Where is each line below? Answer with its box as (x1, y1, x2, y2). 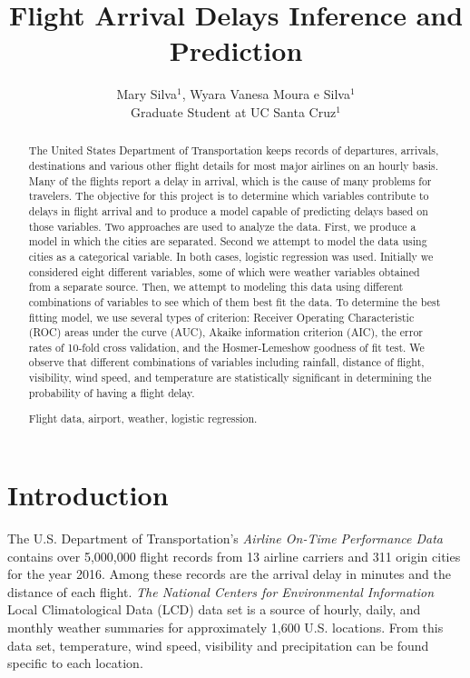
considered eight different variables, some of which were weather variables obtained (28, 264, 420, 279)
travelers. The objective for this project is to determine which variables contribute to (28, 188, 429, 204)
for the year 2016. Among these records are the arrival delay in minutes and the (7, 564, 451, 583)
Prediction (169, 32, 303, 69)
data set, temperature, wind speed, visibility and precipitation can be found (7, 635, 429, 654)
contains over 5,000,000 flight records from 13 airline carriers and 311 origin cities (7, 546, 461, 565)
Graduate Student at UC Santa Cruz (131, 102, 337, 121)
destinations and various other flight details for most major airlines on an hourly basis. (28, 157, 439, 173)
